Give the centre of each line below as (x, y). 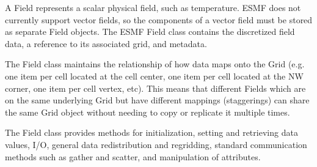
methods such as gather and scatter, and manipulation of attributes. (133, 156)
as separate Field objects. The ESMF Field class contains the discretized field (150, 32)
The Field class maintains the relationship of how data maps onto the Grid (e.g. (155, 64)
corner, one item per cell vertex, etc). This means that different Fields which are (155, 88)
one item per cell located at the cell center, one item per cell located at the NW (154, 76)
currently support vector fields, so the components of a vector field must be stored (159, 19)
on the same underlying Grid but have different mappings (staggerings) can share (157, 100)
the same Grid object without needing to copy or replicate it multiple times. (148, 112)
